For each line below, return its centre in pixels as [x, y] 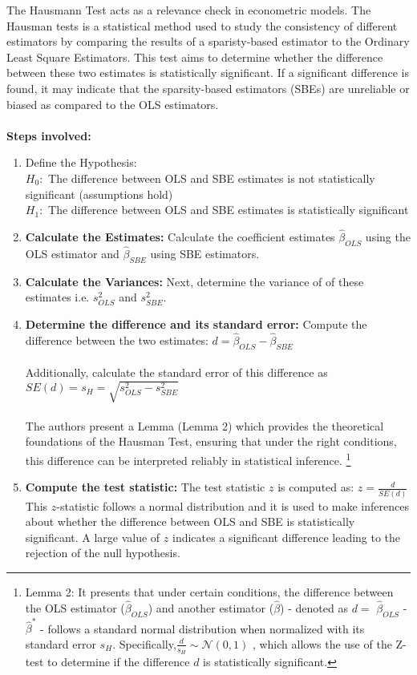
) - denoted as [314, 607]
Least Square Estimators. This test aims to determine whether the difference [195, 57]
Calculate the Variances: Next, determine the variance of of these [194, 281]
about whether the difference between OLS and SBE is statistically [190, 521]
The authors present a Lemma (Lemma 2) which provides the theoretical [204, 425]
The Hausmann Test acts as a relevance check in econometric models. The [189, 10]
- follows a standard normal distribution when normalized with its [202, 628]
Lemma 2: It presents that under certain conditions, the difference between [209, 592]
